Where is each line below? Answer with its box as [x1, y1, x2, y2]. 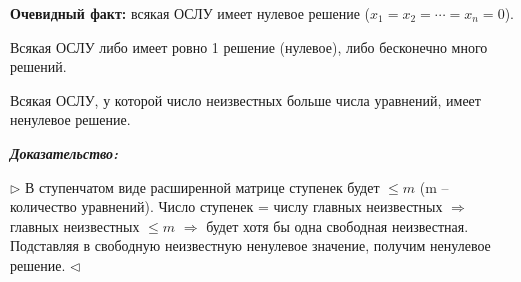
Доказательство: [10, 142, 119, 163]
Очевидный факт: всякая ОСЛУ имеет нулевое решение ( [10, 3, 371, 23]
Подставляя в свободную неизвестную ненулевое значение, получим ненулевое [10, 235, 491, 256]
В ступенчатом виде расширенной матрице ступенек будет [25, 176, 380, 197]
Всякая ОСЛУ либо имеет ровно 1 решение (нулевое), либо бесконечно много [10, 36, 488, 57]
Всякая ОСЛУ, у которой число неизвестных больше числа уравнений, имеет [10, 89, 481, 110]
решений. [10, 56, 67, 77]
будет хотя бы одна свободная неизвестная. [206, 215, 469, 236]
